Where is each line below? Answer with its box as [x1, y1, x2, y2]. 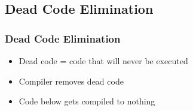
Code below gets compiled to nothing [19, 95, 155, 107]
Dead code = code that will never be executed [19, 55, 188, 67]
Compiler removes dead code [19, 74, 124, 87]
